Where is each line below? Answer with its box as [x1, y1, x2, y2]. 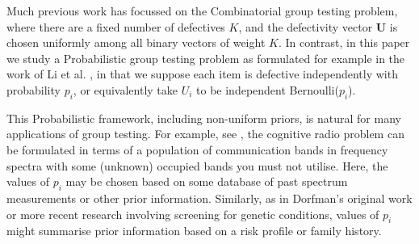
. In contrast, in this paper [278, 34, 410, 51]
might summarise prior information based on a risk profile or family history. [6, 222, 382, 239]
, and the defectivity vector [238, 18, 373, 35]
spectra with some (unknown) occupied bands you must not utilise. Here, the [6, 157, 388, 174]
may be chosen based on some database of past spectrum [65, 173, 348, 190]
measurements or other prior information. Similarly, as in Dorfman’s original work [6, 189, 413, 206]
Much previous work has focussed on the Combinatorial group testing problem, [6, 2, 398, 19]
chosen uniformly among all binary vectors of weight [6, 34, 266, 51]
